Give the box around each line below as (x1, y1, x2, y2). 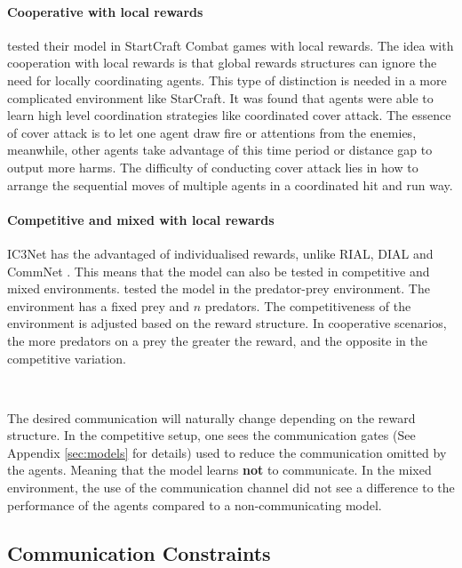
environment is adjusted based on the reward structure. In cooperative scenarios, (7, 314, 447, 332)
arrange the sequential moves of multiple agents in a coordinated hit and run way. (7, 175, 453, 194)
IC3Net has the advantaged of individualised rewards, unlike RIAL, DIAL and (7, 244, 434, 262)
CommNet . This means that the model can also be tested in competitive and (7, 261, 430, 280)
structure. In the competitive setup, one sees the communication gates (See (7, 426, 416, 444)
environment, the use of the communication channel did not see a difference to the (7, 478, 455, 497)
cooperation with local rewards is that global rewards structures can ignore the (7, 53, 437, 72)
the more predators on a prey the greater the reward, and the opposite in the (7, 331, 427, 349)
